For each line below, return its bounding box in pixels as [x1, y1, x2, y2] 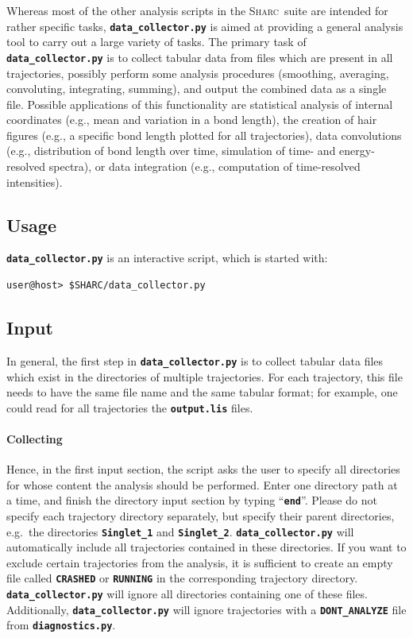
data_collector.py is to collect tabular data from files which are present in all [6, 48, 393, 65]
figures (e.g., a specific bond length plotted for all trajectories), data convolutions [6, 126, 402, 143]
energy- [339, 142, 375, 159]
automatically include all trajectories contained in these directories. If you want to [6, 539, 407, 555]
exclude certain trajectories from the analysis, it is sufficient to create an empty [6, 554, 393, 570]
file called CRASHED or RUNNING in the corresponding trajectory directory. [6, 570, 358, 586]
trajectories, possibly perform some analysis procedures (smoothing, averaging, [6, 64, 389, 81]
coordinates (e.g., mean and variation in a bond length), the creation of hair [6, 111, 377, 128]
